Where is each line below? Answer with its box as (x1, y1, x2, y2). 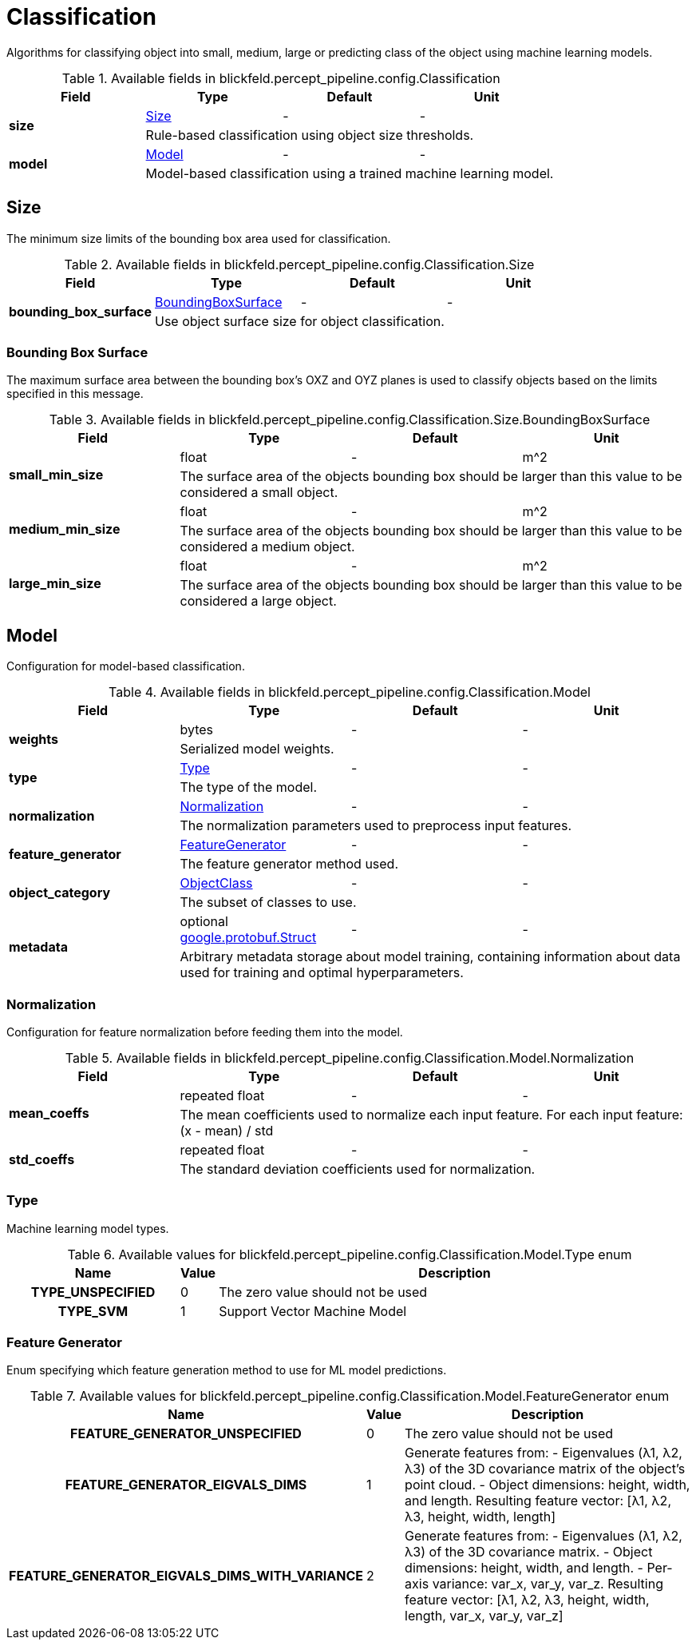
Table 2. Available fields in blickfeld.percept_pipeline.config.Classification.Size (64, 256, 535, 272)
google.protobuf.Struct (180, 929, 317, 946)
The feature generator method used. (180, 856, 399, 873)
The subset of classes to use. (180, 894, 357, 911)
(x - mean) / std (180, 1122, 274, 1139)
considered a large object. (180, 593, 337, 610)
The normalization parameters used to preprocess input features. (180, 817, 571, 834)
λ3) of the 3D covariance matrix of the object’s (405, 1461, 686, 1477)
